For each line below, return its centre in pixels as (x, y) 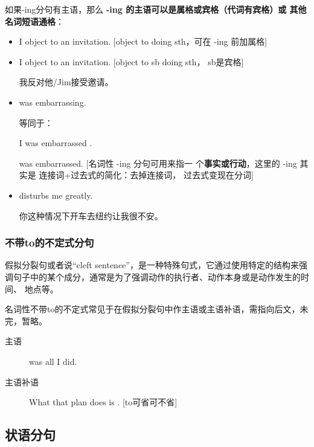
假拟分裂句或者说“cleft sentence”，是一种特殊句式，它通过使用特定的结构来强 (156, 265)
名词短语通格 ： (34, 21)
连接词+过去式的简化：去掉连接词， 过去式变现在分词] (146, 175)
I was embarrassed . (56, 143)
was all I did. (53, 361)
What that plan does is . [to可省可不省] (103, 402)
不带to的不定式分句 (50, 243)
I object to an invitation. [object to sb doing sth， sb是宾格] (131, 61)
